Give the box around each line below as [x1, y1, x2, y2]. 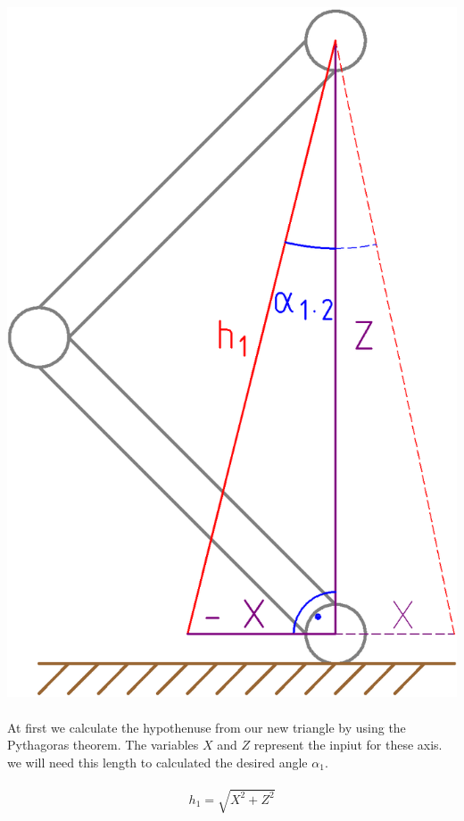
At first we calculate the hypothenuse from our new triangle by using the [7, 717, 406, 736]
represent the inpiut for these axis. [253, 735, 443, 754]
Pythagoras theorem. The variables [7, 735, 199, 754]
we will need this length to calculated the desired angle [7, 752, 308, 771]
